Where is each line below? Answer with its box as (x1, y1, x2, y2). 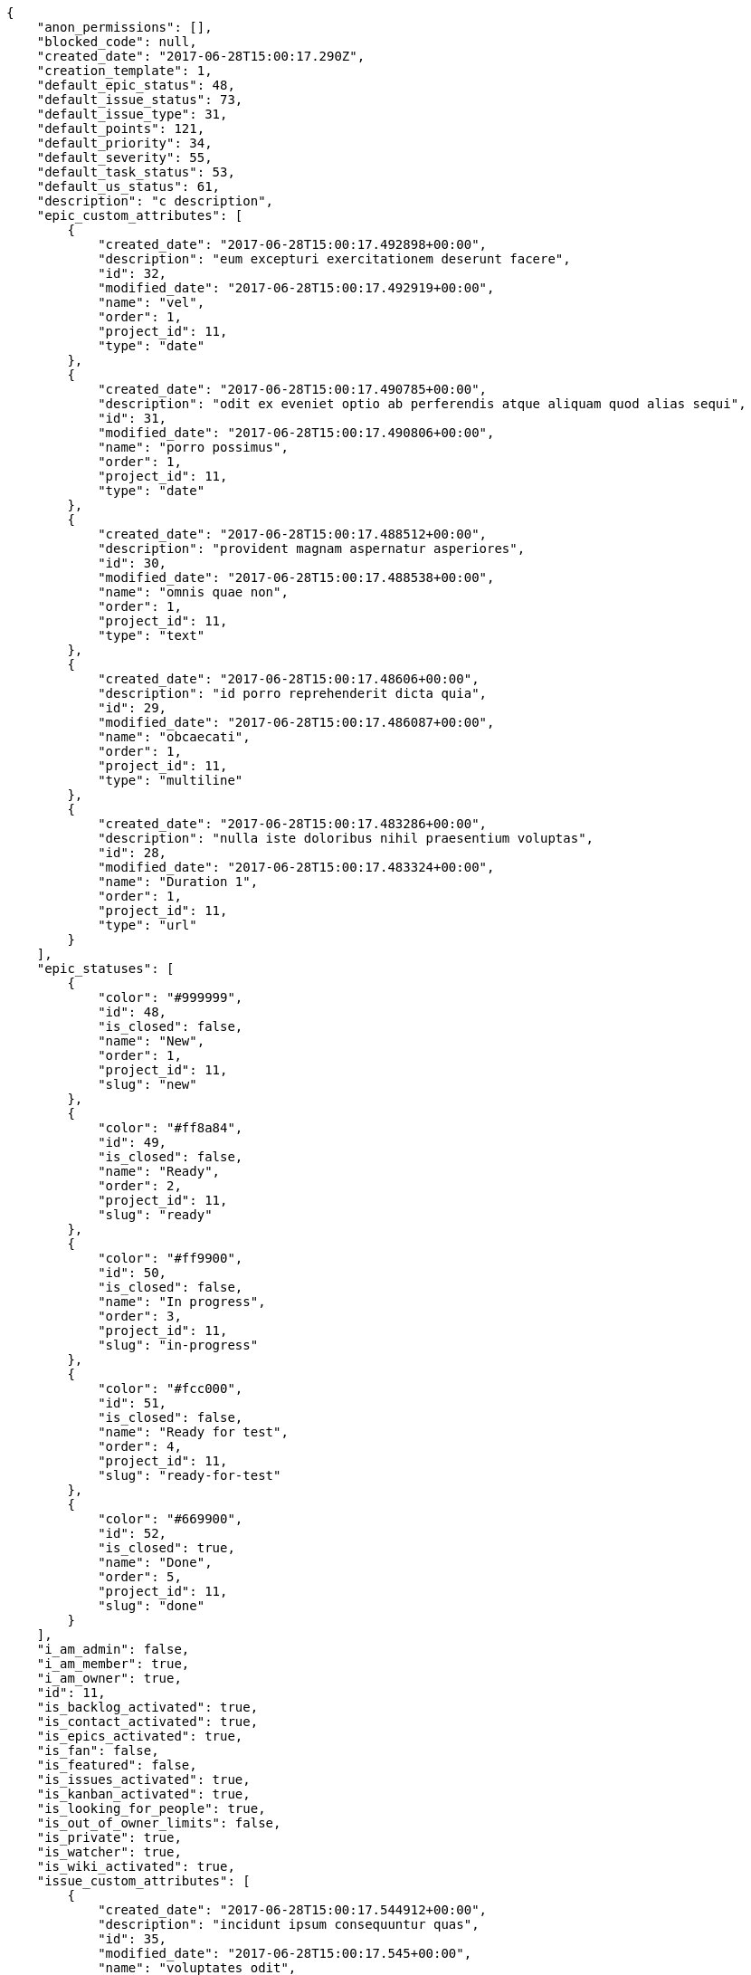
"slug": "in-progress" (98, 1338, 259, 1352)
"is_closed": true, (98, 1541, 235, 1555)
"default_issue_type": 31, (36, 107, 228, 121)
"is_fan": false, (36, 1743, 159, 1758)
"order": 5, (98, 1570, 182, 1584)
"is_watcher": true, (36, 1845, 182, 1859)
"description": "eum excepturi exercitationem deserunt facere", (98, 252, 571, 266)
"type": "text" (98, 628, 205, 643)
